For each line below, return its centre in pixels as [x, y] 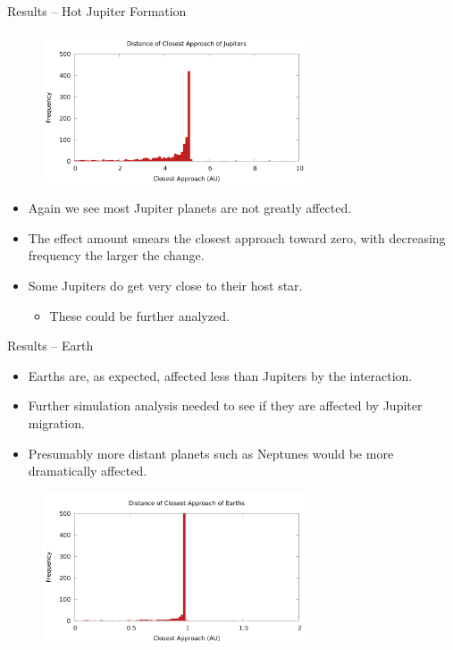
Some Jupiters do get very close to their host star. [165, 285]
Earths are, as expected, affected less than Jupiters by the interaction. [220, 375]
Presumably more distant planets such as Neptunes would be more [211, 453]
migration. [56, 422]
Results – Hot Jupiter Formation [97, 11]
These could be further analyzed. [139, 315]
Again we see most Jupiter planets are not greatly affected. [190, 208]
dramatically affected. [88, 471]
